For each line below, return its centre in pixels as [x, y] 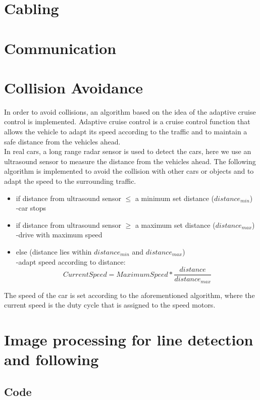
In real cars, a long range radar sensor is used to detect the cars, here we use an [128, 151]
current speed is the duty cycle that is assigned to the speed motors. [110, 305]
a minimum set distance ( [174, 198]
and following [51, 359]
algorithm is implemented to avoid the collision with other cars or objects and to [129, 171]
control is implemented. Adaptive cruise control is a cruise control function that [127, 121]
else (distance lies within [54, 252]
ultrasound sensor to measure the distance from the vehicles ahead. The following [130, 161]
